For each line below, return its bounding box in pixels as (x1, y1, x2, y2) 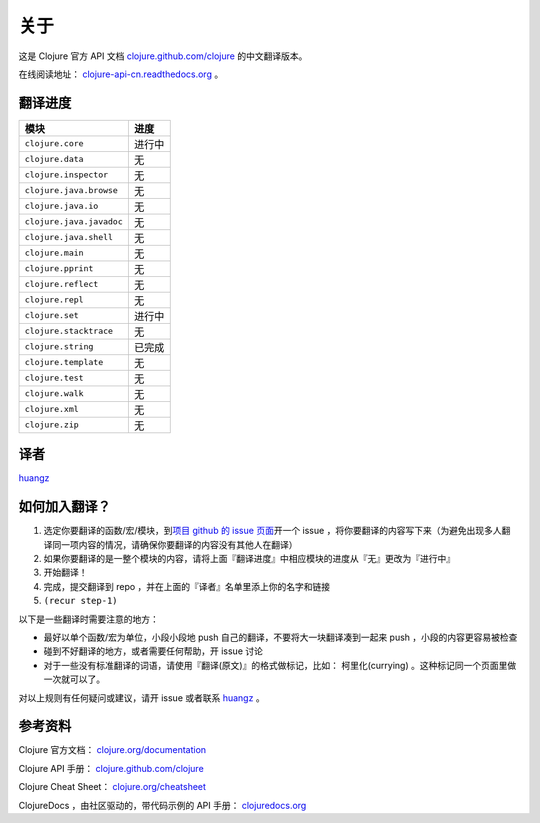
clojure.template (24, 357, 104, 368)
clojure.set (24, 310, 79, 321)
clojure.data (24, 154, 84, 165)
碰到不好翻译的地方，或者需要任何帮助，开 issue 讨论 (43, 645, 264, 657)
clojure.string (24, 341, 94, 352)
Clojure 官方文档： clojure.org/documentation (18, 744, 207, 756)
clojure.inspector (24, 170, 109, 180)
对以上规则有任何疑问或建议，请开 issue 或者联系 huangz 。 (18, 691, 265, 704)
